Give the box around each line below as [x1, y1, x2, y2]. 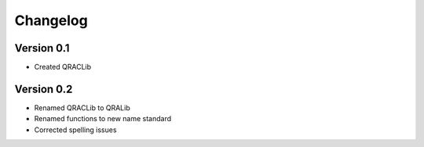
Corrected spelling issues [34, 125, 117, 134]
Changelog [14, 12, 88, 29]
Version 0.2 [14, 82, 73, 95]
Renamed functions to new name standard [34, 114, 172, 124]
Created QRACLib [34, 63, 92, 72]
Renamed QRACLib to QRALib [34, 102, 131, 113]
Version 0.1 [14, 41, 70, 55]
